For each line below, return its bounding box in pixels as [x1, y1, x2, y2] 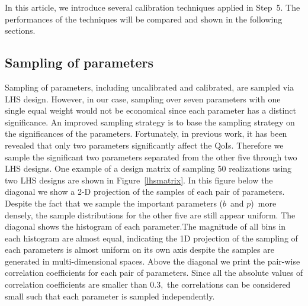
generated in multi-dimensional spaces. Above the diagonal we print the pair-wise [5, 255, 300, 267]
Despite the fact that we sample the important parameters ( [5, 197, 223, 209]
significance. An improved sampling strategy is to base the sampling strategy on [5, 115, 295, 128]
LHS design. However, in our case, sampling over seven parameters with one [5, 92, 281, 105]
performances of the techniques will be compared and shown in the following [5, 12, 283, 25]
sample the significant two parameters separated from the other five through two [5, 150, 297, 163]
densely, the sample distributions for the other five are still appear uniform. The [5, 208, 296, 221]
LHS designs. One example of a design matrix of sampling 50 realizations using [5, 162, 292, 175]
